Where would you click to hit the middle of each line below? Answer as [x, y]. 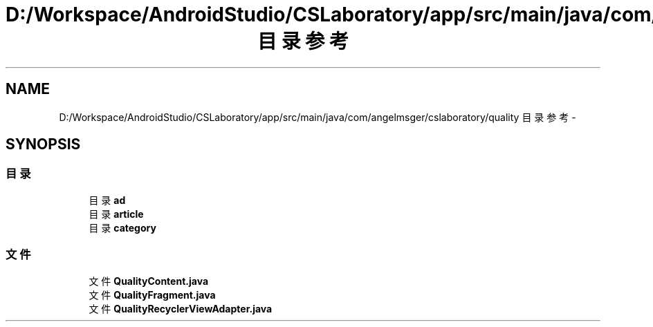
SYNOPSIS [43, 144]
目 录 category [122, 227]
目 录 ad [107, 200]
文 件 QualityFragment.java [152, 295]
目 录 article [116, 214]
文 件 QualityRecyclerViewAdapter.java [181, 308]
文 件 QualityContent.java [149, 281]
